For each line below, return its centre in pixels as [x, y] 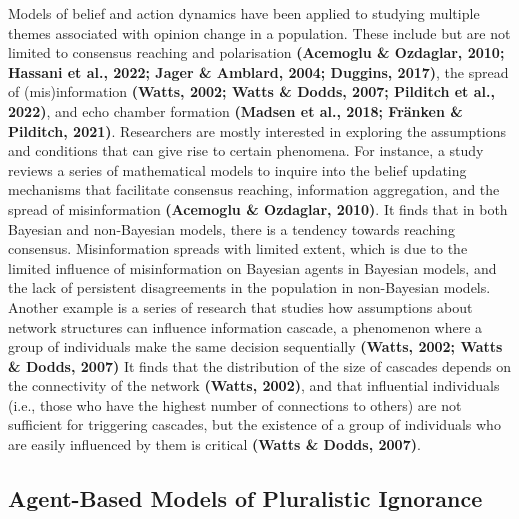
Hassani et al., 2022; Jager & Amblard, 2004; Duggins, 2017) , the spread [258, 71]
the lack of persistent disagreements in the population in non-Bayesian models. [249, 287]
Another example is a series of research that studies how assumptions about [240, 306]
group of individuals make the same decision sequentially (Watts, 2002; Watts [255, 346]
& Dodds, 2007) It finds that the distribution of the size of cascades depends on [259, 365]
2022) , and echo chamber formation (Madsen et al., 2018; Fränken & [235, 110]
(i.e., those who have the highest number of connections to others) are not [235, 404]
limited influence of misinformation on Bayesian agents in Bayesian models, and [252, 267]
